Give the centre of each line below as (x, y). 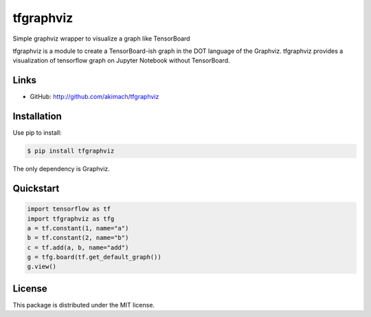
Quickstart (36, 188)
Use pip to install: (37, 133)
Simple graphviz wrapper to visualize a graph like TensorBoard (101, 39)
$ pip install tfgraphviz (71, 151)
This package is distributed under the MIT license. (83, 305)
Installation (37, 117)
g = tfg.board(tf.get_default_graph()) (94, 257)
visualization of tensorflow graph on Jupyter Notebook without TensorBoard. (121, 61)
